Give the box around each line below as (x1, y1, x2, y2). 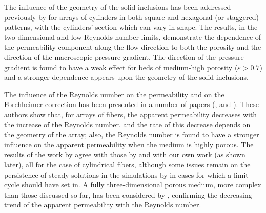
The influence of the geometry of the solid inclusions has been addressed (4, 2, 231, 12)
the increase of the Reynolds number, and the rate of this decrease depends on (4, 119, 251, 130)
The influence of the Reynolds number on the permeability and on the (4, 89, 224, 99)
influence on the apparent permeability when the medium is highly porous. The (4, 139, 254, 150)
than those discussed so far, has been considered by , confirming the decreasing (4, 189, 252, 200)
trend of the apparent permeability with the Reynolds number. (4, 199, 201, 210)
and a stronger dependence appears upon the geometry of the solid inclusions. (4, 72, 249, 82)
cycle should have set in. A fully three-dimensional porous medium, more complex (4, 179, 261, 190)
